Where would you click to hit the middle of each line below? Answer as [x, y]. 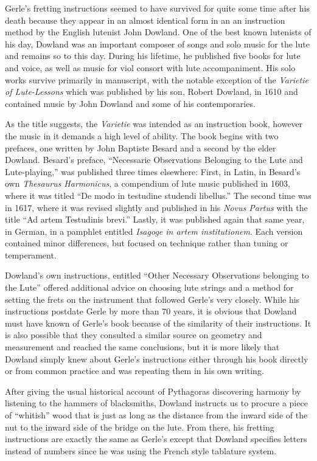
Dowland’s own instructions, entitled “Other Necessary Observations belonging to [157, 275]
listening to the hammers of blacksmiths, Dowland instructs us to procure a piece [156, 403]
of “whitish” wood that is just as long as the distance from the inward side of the [156, 415]
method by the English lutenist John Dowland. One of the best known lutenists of [158, 32]
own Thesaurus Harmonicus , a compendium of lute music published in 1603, [148, 183]
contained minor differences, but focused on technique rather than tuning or [147, 243]
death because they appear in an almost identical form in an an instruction [145, 20]
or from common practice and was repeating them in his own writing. [134, 371]
